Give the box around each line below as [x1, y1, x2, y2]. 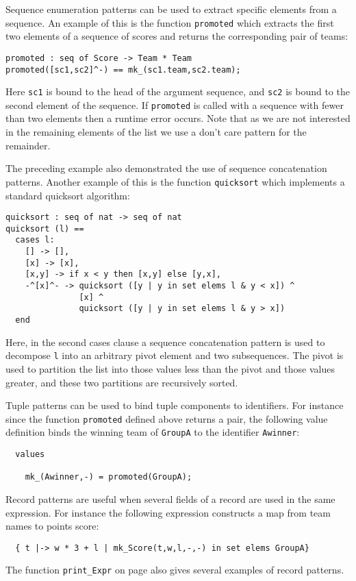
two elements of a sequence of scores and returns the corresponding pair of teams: [5, 29, 348, 43]
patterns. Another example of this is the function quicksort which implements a [5, 174, 345, 188]
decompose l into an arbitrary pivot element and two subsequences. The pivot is [5, 348, 344, 362]
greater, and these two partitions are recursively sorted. [5, 375, 238, 389]
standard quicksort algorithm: [5, 188, 130, 202]
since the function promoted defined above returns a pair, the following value [5, 411, 328, 425]
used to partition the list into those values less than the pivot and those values [5, 361, 335, 375]
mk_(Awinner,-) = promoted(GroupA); [25, 472, 192, 482]
